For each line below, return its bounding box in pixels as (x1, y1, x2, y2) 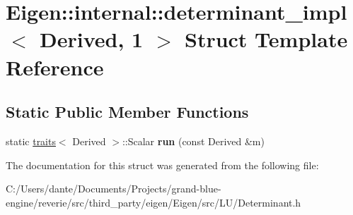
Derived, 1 (40, 25, 144, 54)
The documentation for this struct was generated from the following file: (6, 157, 319, 172)
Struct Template (184, 25, 348, 54)
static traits (6, 133, 56, 148)
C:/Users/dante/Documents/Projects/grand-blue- (6, 181, 221, 196)
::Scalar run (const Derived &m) (122, 133, 265, 148)
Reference (6, 52, 104, 81)
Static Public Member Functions (6, 101, 249, 123)
